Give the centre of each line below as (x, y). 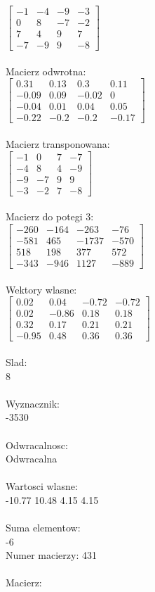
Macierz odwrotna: (46, 71)
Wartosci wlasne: (42, 486)
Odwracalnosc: (37, 445)
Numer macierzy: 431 (51, 555)
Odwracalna (32, 459)
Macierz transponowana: (58, 144)
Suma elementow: (43, 528)
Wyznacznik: (33, 403)
